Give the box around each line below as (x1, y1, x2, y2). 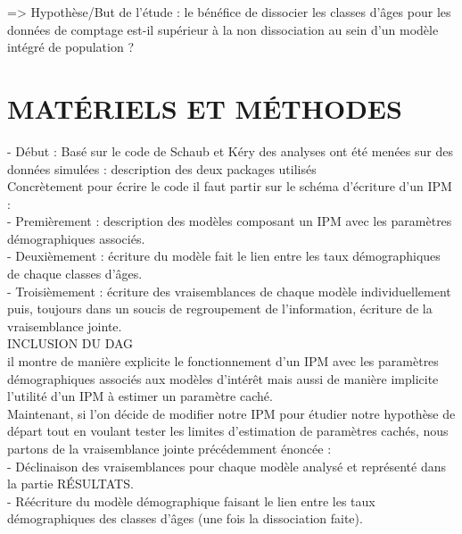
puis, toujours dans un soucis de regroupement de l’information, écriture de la (7, 299, 433, 318)
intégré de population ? (7, 38, 135, 56)
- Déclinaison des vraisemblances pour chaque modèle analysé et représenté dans (7, 456, 446, 475)
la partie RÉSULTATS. (7, 474, 134, 493)
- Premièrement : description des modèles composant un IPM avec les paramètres (7, 212, 452, 230)
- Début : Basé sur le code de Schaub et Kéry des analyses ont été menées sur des (7, 141, 453, 160)
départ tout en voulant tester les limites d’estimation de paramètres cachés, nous (7, 421, 449, 440)
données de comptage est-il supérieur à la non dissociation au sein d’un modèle (7, 20, 439, 38)
